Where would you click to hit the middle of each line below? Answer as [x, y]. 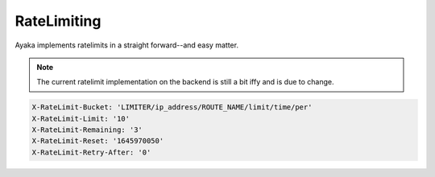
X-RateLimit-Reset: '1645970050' [98, 141]
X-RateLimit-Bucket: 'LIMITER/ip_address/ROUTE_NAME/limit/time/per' [172, 107]
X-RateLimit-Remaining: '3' [87, 130]
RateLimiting [58, 21]
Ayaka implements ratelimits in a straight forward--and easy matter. [127, 45]
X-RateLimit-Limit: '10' [81, 118]
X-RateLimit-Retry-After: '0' [91, 152]
